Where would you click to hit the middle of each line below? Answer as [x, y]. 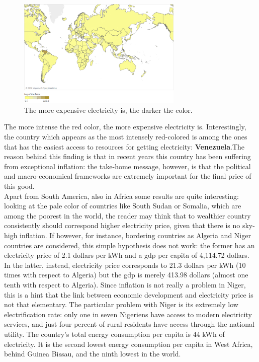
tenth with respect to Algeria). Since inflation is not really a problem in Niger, [125, 284]
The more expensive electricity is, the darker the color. [108, 110]
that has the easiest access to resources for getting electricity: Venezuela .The [124, 146]
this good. [19, 186]
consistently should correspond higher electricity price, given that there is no [122, 225]
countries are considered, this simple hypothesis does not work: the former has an [129, 245]
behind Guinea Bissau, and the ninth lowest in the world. [93, 354]
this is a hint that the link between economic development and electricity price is [129, 294]
